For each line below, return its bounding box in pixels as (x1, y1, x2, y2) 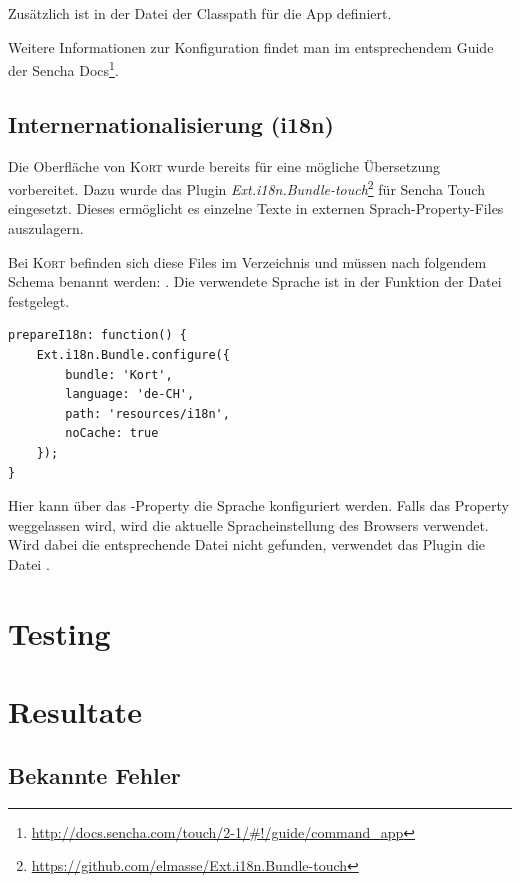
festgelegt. (8, 290, 70, 311)
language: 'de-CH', (65, 387, 195, 402)
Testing (8, 612, 111, 653)
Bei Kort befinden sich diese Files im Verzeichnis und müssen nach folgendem (8, 251, 487, 272)
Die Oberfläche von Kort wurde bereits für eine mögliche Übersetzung (8, 155, 440, 176)
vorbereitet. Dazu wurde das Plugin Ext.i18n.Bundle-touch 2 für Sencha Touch (8, 176, 485, 199)
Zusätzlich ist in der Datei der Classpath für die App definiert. (8, 3, 392, 23)
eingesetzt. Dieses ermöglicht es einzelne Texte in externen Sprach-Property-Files (8, 198, 504, 219)
